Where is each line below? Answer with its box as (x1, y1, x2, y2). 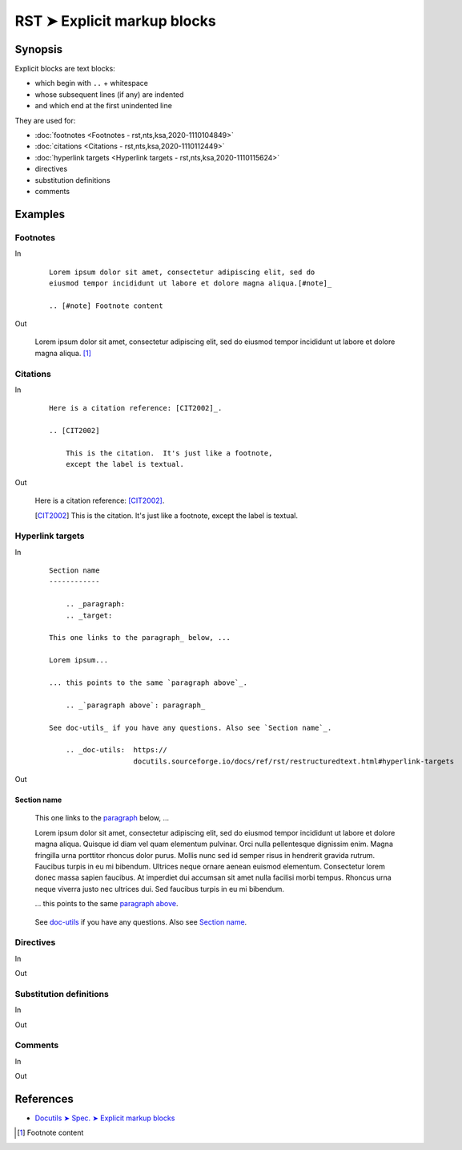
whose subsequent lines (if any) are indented (34, 89, 184, 99)
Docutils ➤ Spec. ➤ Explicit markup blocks (34, 1113, 175, 1123)
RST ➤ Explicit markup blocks (14, 12, 216, 30)
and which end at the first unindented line (34, 101, 172, 111)
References (14, 1092, 74, 1106)
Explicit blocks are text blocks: (14, 64, 115, 74)
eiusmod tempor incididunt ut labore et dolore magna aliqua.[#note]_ (49, 278, 332, 288)
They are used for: (14, 115, 76, 125)
